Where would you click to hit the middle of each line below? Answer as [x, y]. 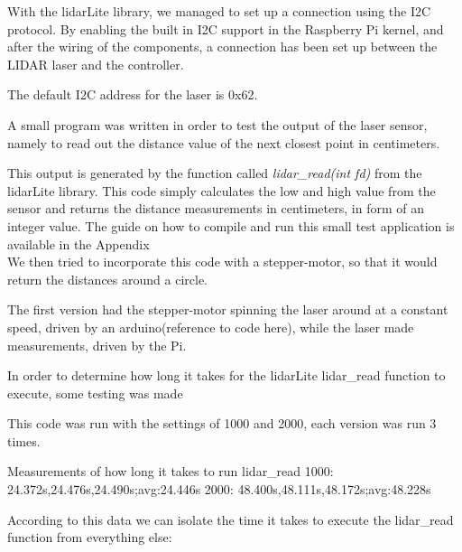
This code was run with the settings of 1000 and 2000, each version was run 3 [222, 423]
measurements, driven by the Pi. [97, 345]
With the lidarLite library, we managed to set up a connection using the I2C [219, 11]
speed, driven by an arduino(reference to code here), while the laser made [211, 327]
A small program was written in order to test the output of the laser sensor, [217, 124]
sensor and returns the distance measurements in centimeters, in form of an [216, 208]
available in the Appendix [79, 243]
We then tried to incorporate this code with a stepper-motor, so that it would [222, 262]
